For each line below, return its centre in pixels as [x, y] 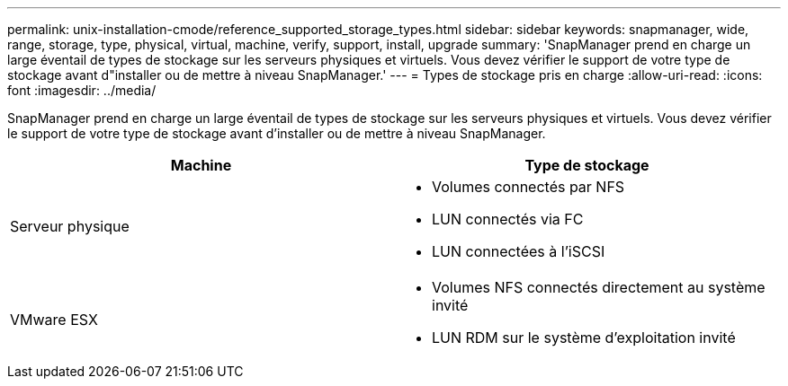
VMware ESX [54, 320]
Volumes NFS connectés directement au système [599, 287]
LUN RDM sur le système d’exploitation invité [584, 338]
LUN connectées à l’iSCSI [519, 251]
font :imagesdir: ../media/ [82, 90]
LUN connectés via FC [508, 219]
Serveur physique [70, 226]
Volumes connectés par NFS [528, 187]
